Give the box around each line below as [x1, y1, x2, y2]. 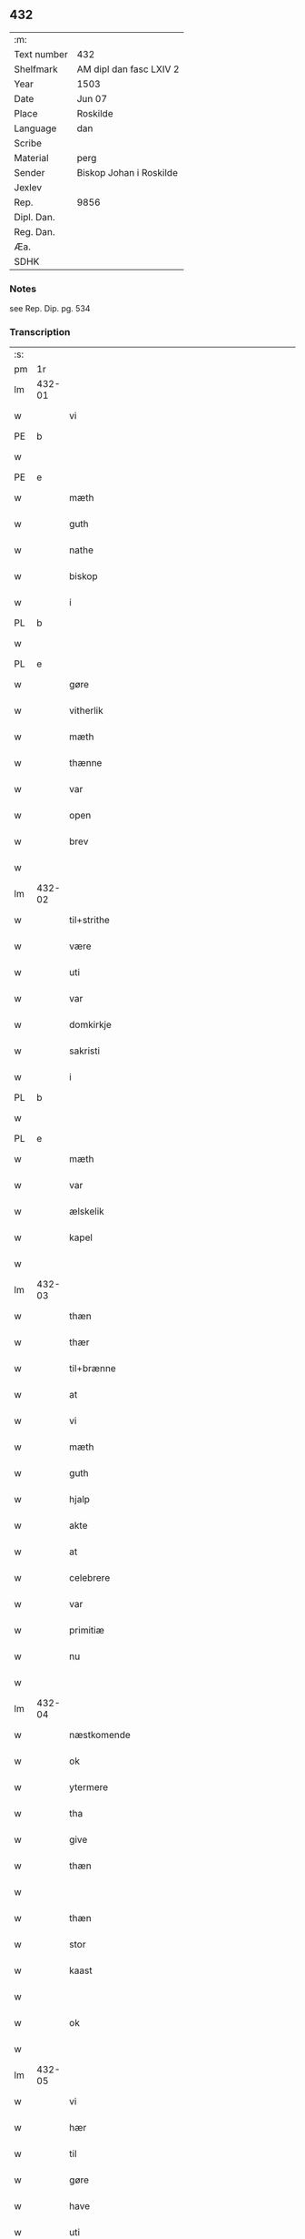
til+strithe [69, 914, 111, 927]
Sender [14, 166, 45, 178]
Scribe [14, 137, 43, 149]
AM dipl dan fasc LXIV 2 [76, 63, 180, 76]
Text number [14, 47, 68, 60]
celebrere [69, 1572, 111, 1584]
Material [14, 151, 49, 164]
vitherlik [69, 705, 104, 717]
